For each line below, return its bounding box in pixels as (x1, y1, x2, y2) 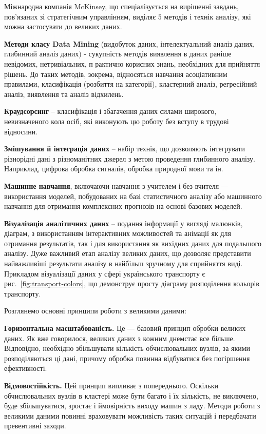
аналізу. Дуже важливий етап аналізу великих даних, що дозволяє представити (4, 248, 251, 259)
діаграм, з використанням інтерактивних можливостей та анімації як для (4, 228, 231, 239)
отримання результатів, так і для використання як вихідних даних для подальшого (4, 238, 261, 248)
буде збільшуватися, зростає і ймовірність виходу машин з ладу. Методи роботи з (4, 400, 260, 411)
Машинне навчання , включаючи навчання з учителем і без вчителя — (4, 180, 229, 191)
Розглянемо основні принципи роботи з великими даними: (4, 305, 186, 316)
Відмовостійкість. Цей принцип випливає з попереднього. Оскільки (4, 380, 218, 390)
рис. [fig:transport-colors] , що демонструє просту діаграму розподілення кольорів (4, 278, 259, 289)
